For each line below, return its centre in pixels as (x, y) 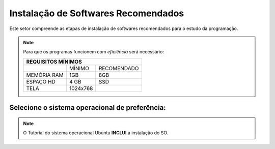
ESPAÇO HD (41, 81)
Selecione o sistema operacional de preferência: (88, 108)
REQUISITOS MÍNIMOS (54, 62)
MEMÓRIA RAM (45, 75)
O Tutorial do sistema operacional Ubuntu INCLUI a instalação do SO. (96, 133)
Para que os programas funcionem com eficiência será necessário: (93, 52)
